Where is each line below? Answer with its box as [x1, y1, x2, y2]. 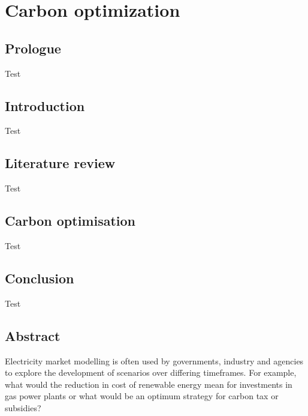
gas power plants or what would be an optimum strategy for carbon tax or [5, 390, 279, 402]
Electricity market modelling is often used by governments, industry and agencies [5, 354, 304, 367]
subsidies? [5, 401, 41, 414]
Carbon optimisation [5, 211, 136, 230]
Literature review [5, 154, 116, 172]
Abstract [5, 326, 61, 345]
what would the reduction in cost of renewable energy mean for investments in [5, 378, 292, 390]
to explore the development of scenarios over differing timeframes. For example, [5, 366, 297, 379]
